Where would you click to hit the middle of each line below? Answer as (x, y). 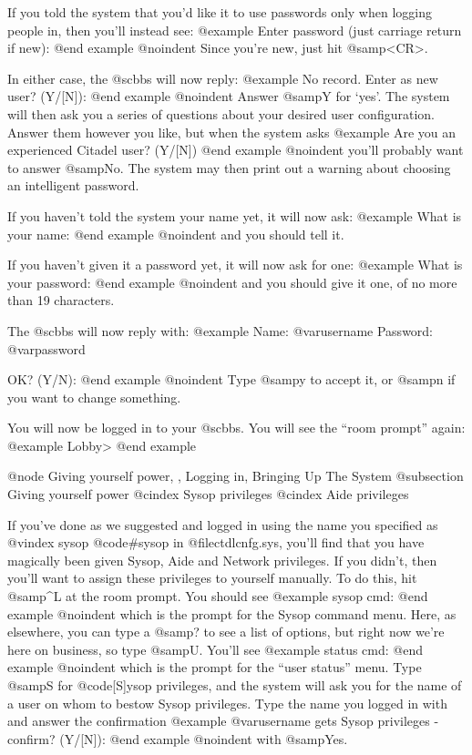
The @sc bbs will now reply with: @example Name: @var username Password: (221, 330)
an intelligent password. (73, 185)
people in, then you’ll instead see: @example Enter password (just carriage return (235, 30)
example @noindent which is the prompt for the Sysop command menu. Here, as (232, 613)
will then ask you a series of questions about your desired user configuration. (221, 113)
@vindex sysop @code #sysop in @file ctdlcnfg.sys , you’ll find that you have (216, 542)
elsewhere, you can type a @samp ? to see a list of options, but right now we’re (226, 632)
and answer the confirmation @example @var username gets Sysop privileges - (223, 721)
